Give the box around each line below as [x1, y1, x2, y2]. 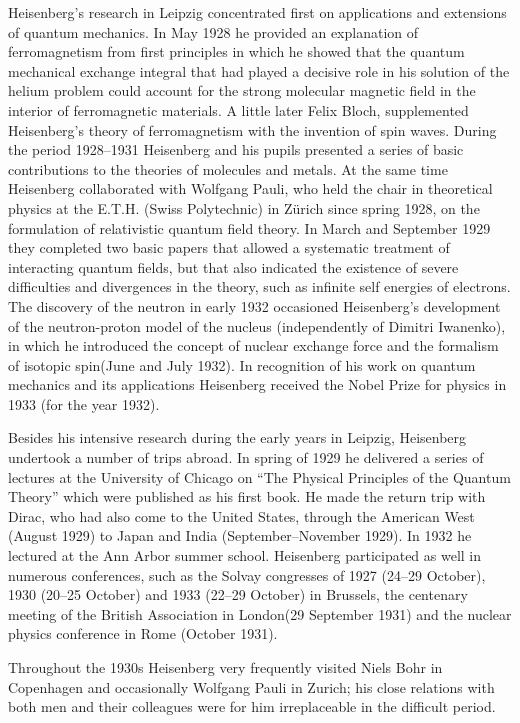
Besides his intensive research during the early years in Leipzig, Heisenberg [8, 427, 467, 448]
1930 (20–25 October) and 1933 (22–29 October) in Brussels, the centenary [8, 584, 468, 605]
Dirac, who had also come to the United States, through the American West [8, 505, 475, 526]
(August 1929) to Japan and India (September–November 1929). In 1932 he [8, 525, 472, 546]
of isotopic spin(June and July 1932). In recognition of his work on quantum [8, 354, 476, 375]
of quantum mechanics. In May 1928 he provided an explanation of [8, 21, 419, 42]
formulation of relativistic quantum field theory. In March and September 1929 [8, 217, 491, 238]
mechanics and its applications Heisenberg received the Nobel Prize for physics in [8, 374, 507, 395]
